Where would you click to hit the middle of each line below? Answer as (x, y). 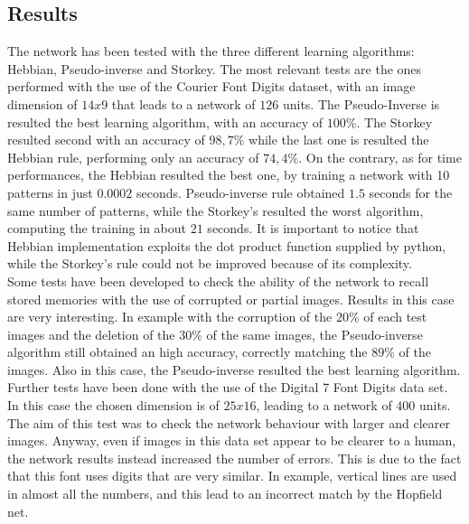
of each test (395, 317)
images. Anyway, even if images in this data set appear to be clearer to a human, (232, 440)
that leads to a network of (183, 103)
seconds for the (411, 192)
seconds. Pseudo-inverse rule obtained (240, 192)
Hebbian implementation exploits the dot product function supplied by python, (227, 245)
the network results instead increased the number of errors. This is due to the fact (234, 458)
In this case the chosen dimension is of (113, 405)
